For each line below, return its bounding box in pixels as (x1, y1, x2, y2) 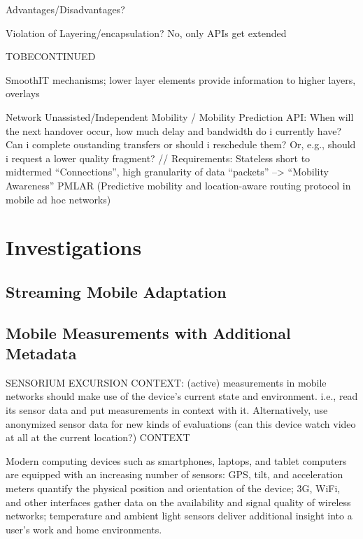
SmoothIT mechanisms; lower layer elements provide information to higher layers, (6, 72, 356, 87)
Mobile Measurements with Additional (6, 322, 291, 343)
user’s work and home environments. (6, 522, 162, 536)
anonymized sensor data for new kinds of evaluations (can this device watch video (6, 416, 356, 431)
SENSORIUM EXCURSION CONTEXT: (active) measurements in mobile (6, 375, 327, 389)
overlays (6, 86, 40, 101)
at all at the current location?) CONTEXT (6, 430, 190, 445)
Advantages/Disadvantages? (6, 2, 125, 16)
